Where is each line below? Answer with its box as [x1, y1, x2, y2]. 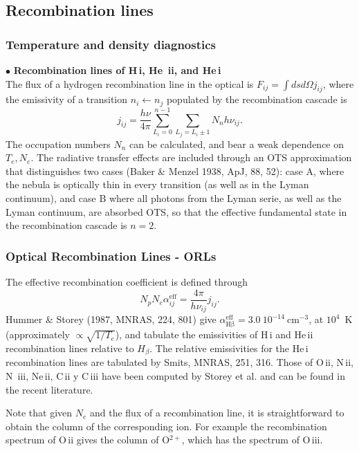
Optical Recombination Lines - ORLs [6, 247, 217, 264]
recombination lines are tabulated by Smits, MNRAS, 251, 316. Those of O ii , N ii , [6, 355, 354, 369]
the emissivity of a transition [6, 92, 128, 107]
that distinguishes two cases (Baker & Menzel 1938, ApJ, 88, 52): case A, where [6, 163, 344, 178]
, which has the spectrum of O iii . [181, 432, 323, 447]
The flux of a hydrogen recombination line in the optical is [6, 76, 254, 91]
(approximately [6, 327, 71, 342]
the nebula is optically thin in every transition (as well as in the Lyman [6, 177, 309, 192]
